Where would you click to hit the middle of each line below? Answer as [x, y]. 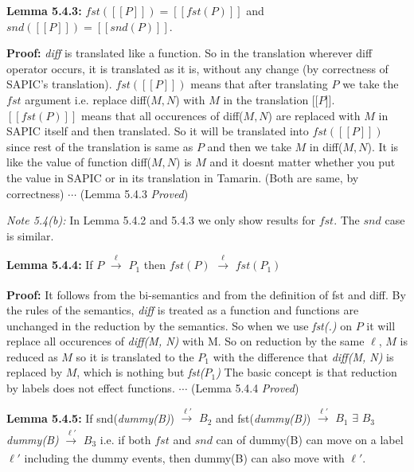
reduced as [32, 356]
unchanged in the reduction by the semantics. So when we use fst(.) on [179, 325]
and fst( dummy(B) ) [264, 417]
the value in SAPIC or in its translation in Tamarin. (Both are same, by [183, 177]
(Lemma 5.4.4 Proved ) [245, 388]
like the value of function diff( [79, 162]
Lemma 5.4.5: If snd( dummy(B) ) [90, 417]
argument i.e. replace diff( [88, 99]
